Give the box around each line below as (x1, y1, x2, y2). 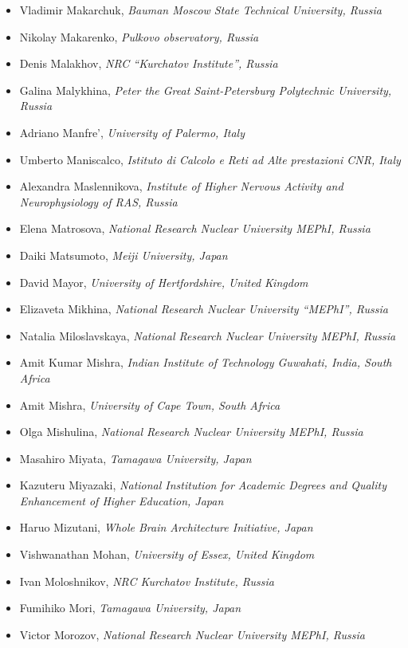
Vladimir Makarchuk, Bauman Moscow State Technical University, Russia (19, 2, 382, 18)
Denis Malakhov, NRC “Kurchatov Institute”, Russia (19, 55, 278, 72)
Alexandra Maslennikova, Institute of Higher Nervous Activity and (19, 178, 343, 194)
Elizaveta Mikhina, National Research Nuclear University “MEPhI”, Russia (19, 300, 388, 317)
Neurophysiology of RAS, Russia (19, 193, 178, 210)
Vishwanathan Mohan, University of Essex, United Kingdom (19, 546, 315, 563)
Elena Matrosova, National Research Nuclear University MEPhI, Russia (19, 220, 371, 237)
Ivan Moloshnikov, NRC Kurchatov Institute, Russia (19, 572, 274, 589)
